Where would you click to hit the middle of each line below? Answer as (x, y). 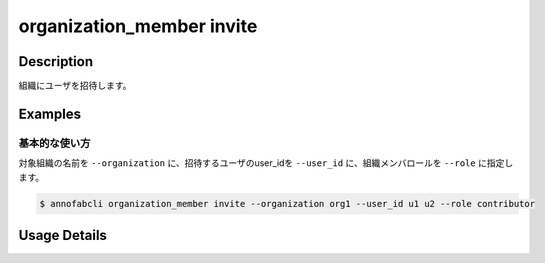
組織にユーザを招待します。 (75, 86)
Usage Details (62, 235)
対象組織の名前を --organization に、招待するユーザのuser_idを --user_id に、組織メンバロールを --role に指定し (266, 163)
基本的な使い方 (54, 143)
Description (56, 61)
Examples (50, 113)
